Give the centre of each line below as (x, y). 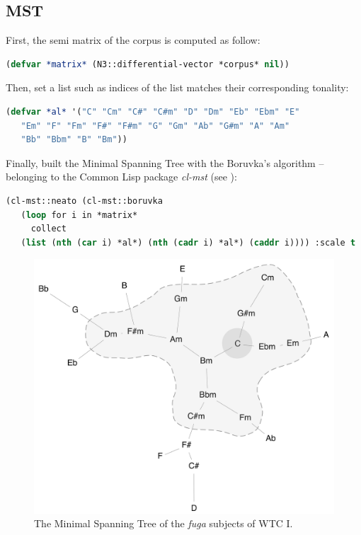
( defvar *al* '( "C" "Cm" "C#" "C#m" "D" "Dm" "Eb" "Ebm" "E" (153, 111)
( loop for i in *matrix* (79, 215)
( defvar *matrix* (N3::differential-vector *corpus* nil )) (148, 64)
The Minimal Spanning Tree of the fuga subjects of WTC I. (164, 523)
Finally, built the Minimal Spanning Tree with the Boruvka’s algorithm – (165, 162)
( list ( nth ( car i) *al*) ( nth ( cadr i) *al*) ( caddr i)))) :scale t (188, 242)
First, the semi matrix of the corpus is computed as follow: (133, 40)
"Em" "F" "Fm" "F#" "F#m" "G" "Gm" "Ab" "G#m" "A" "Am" (155, 126)
